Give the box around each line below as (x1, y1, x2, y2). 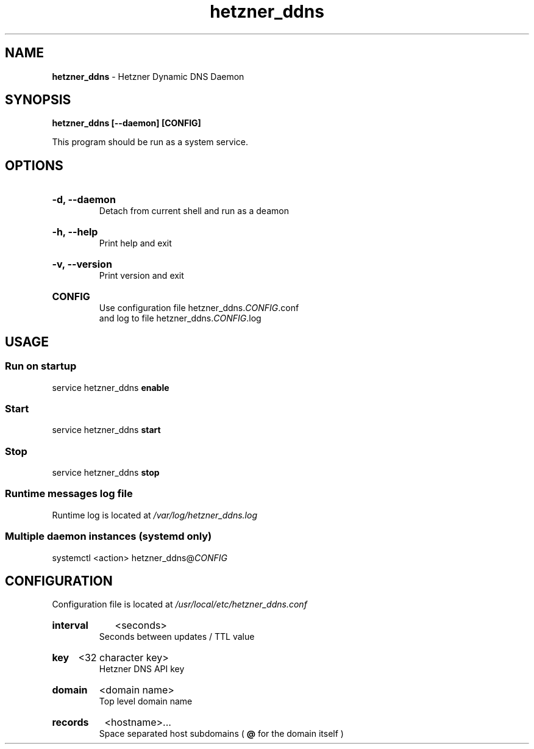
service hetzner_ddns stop (52, 467, 160, 478)
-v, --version (52, 258, 112, 271)
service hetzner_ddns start (52, 425, 161, 435)
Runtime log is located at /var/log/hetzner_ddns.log (52, 509, 257, 520)
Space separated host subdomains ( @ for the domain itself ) (99, 728, 344, 739)
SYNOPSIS (5, 92, 71, 108)
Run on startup (5, 360, 77, 373)
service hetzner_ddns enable (52, 382, 169, 393)
